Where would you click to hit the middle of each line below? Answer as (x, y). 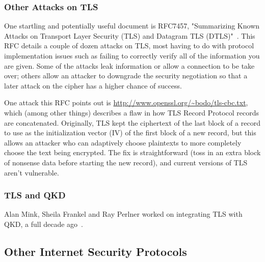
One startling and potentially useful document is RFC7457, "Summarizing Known (132, 26)
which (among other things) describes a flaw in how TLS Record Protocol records (132, 112)
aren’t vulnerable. (32, 172)
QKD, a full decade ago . (44, 224)
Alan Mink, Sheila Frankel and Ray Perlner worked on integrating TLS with (123, 214)
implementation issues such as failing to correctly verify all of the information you (132, 55)
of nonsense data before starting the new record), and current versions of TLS (126, 162)
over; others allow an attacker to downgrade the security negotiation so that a (126, 76)
